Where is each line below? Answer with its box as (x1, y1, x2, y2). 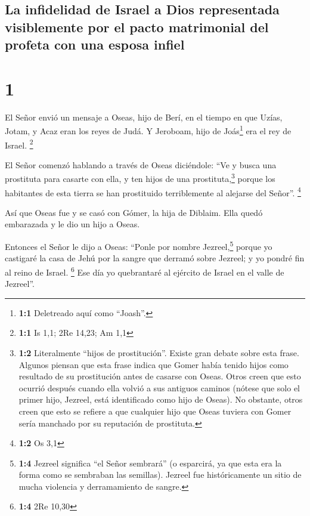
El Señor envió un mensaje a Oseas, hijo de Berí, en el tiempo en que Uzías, (5, 110, 283, 123)
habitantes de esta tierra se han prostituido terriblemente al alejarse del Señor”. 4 (5, 184, 301, 199)
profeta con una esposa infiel (5, 35, 185, 54)
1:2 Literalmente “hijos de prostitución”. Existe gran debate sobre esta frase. (18, 346, 299, 359)
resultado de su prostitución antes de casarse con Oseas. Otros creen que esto (18, 370, 301, 382)
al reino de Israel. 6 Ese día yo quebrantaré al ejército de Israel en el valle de (5, 264, 284, 278)
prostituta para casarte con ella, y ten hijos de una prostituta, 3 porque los (5, 171, 275, 185)
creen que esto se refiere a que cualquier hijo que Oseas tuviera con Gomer (18, 404, 292, 417)
